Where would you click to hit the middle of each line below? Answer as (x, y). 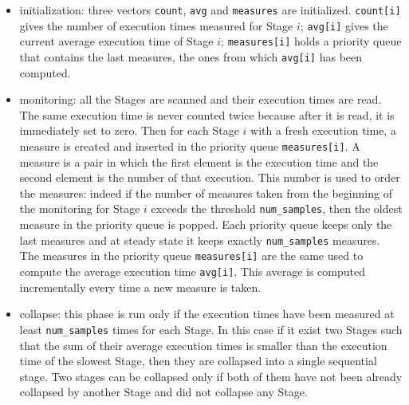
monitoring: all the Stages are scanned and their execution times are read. (201, 99)
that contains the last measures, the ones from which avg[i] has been (191, 56)
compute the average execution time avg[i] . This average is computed (192, 271)
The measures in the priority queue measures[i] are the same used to (191, 256)
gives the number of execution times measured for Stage (156, 25)
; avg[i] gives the (344, 25)
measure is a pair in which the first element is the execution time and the (199, 161)
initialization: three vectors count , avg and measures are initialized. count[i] (210, 10)
